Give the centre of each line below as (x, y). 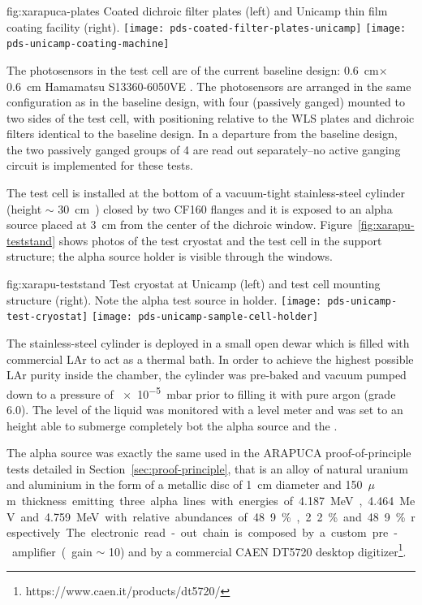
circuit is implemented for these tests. (100, 165)
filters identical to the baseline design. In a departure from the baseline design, (202, 134)
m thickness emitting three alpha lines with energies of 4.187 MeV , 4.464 (200, 500)
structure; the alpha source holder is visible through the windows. (170, 256)
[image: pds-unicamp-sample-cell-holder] (205, 317)
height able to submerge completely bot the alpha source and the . (172, 425)
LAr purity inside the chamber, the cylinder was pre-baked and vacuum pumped (207, 375)
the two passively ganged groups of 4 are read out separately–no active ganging (204, 149)
